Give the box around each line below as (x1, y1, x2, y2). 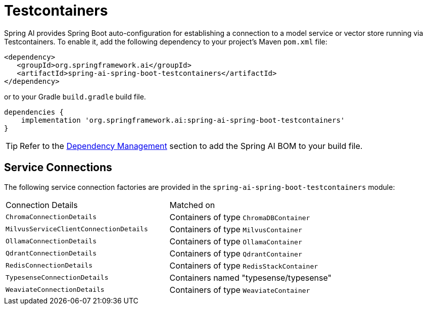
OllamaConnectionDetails (6, 237, 97, 245)
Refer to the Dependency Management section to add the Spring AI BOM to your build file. (20, 140, 363, 151)
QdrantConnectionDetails (6, 249, 97, 257)
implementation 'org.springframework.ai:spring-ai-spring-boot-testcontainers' (21, 116, 345, 124)
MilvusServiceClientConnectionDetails (6, 225, 148, 233)
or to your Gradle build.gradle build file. (4, 92, 146, 101)
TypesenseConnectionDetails (6, 274, 109, 282)
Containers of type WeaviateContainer (169, 284, 310, 295)
